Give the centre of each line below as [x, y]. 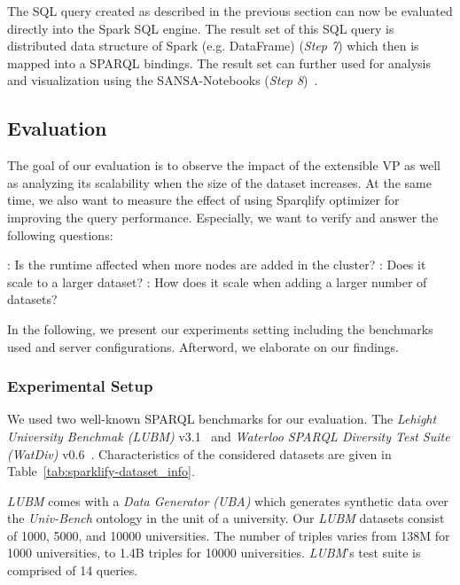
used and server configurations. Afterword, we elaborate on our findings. [203, 346]
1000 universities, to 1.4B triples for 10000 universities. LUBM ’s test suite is [214, 553]
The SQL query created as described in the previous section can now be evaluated [230, 11]
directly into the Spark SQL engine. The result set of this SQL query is [201, 28]
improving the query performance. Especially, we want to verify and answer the [223, 217]
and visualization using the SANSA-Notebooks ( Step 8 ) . [163, 80]
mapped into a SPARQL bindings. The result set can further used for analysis [219, 62]
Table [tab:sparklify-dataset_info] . [101, 471]
